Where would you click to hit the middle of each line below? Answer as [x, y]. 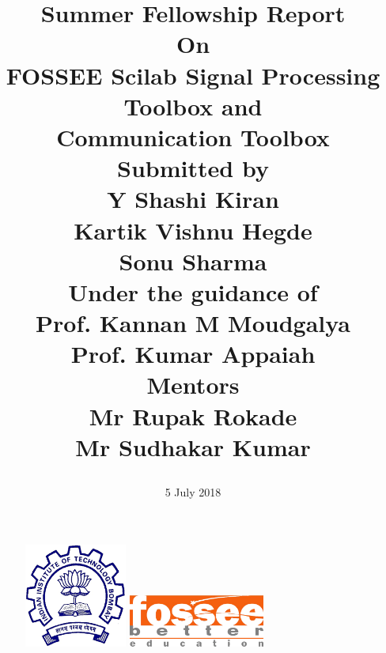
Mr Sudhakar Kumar [193, 446]
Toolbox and [193, 106]
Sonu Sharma [193, 260]
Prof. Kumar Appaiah [193, 354]
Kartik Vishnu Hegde [193, 230]
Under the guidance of [193, 291]
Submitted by [193, 168]
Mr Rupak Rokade [193, 415]
